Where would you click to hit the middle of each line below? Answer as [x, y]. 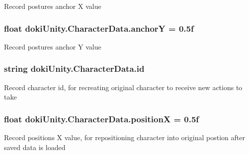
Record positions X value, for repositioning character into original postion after [124, 137]
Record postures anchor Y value [53, 46]
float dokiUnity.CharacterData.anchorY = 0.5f [99, 28]
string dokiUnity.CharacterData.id [74, 69]
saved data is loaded [35, 147]
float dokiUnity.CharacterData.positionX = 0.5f [102, 119]
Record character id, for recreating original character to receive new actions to [123, 87]
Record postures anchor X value [53, 6]
